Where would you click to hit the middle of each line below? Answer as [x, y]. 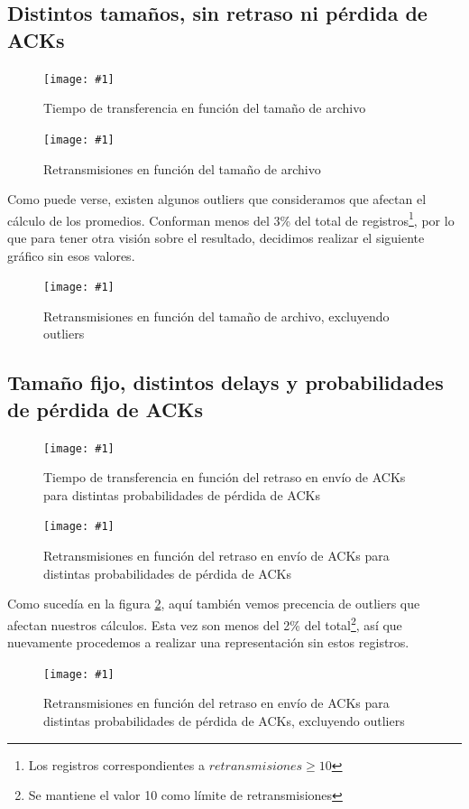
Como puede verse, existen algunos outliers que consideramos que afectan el [217, 199]
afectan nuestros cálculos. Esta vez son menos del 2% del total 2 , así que [205, 623]
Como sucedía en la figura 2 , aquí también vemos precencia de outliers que [214, 604]
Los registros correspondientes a [116, 764]
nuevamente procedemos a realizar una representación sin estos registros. [208, 642]
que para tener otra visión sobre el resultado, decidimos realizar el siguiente [216, 237]
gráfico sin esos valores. [71, 255]
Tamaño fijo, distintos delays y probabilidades [225, 382]
